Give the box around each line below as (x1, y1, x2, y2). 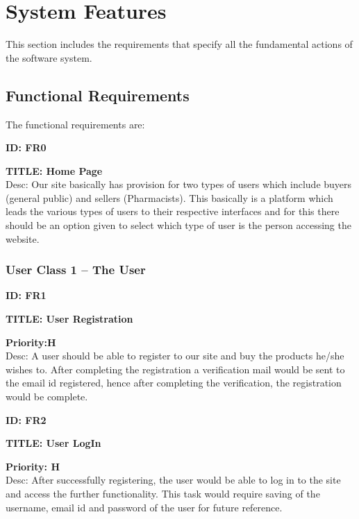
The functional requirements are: (6, 117, 145, 131)
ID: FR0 (6, 140, 47, 155)
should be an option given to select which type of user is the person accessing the (6, 218, 351, 232)
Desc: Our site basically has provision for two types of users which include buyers (6, 177, 352, 192)
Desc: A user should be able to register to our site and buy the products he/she (6, 348, 344, 363)
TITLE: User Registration (6, 312, 133, 326)
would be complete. (6, 389, 88, 404)
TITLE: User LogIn (6, 436, 101, 450)
